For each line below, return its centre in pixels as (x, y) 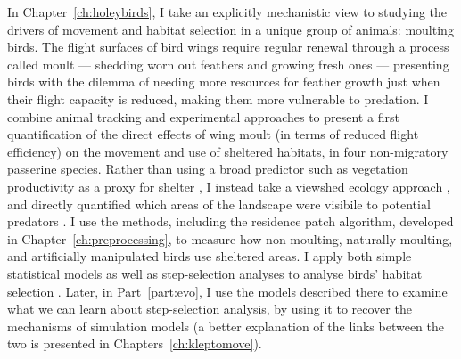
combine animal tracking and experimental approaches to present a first (203, 116)
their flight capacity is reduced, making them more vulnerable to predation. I (218, 98)
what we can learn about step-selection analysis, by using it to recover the (210, 309)
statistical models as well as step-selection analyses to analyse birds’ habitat (215, 273)
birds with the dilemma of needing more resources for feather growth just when (224, 82)
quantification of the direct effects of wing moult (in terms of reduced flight (213, 134)
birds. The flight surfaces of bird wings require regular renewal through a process (228, 47)
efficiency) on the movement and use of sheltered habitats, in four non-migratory (228, 151)
